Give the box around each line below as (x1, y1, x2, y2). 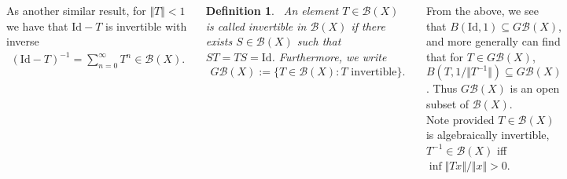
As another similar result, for (6, 2, 146, 18)
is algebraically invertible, (425, 126, 550, 143)
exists (205, 33, 233, 49)
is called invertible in (205, 17, 307, 34)
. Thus (425, 80, 458, 97)
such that (296, 33, 341, 49)
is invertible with (105, 17, 187, 34)
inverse (6, 33, 39, 49)
